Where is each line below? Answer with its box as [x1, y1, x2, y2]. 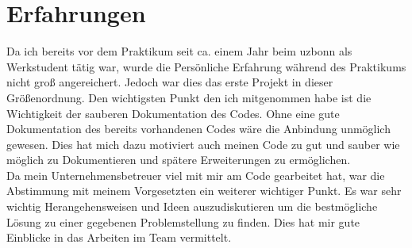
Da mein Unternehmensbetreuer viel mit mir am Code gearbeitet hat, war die [6, 166, 385, 183]
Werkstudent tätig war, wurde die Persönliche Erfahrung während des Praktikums [6, 58, 406, 74]
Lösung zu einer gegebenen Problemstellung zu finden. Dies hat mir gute [6, 213, 360, 230]
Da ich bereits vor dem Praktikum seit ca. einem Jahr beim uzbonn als [6, 43, 352, 59]
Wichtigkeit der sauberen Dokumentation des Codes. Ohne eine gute [6, 105, 340, 121]
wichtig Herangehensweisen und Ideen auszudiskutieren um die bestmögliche [6, 198, 378, 215]
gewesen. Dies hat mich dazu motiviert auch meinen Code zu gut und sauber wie [6, 135, 400, 152]
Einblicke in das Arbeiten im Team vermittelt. [6, 229, 232, 246]
